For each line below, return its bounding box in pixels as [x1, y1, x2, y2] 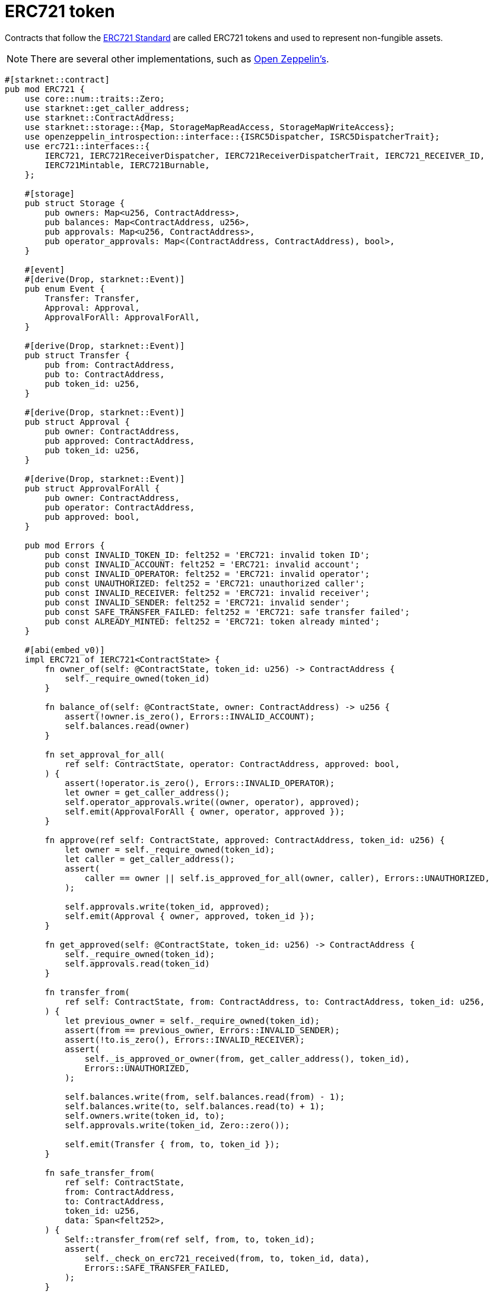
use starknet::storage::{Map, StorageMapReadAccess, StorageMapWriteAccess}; [24, 122, 395, 132]
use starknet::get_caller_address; [24, 103, 190, 113]
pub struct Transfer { [24, 350, 130, 360]
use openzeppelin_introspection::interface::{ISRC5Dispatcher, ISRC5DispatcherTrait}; [24, 131, 440, 141]
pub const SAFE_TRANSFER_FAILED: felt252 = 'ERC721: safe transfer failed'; [44, 607, 410, 617]
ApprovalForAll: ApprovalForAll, [44, 312, 200, 322]
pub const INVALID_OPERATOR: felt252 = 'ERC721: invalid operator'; [44, 569, 370, 579]
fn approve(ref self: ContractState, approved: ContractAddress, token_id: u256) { [44, 835, 445, 845]
